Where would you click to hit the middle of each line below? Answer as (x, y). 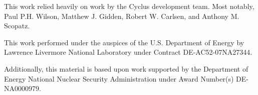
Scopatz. (17, 26)
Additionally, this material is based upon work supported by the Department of (126, 68)
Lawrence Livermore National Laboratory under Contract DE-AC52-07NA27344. (128, 52)
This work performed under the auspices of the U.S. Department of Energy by (124, 42)
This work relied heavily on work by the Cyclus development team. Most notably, (129, 6)
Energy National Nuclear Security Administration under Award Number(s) (119, 78)
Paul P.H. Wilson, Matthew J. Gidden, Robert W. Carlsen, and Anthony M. (122, 16)
